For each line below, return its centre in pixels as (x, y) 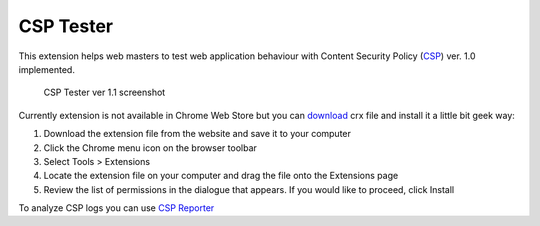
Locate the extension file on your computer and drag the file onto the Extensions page (221, 176)
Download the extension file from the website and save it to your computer (197, 134)
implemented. (46, 69)
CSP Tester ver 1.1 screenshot (104, 92)
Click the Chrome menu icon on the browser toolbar (150, 147)
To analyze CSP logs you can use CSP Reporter (116, 208)
